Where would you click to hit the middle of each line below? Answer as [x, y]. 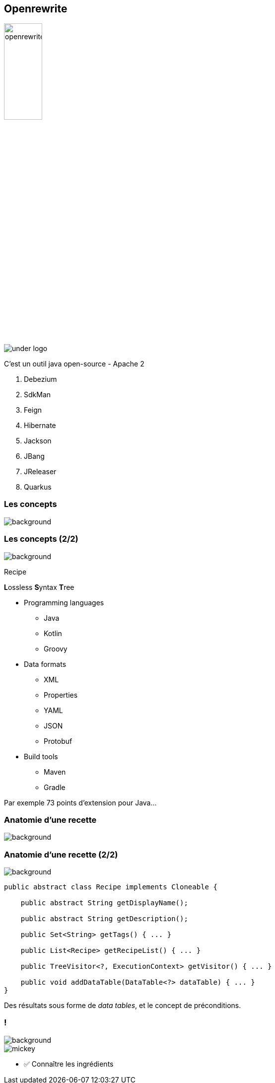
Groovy [56, 649]
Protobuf [58, 741]
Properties [61, 695]
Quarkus [38, 487]
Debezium [40, 379]
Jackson [38, 441]
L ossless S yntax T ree [39, 587]
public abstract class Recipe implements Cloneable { [111, 887]
